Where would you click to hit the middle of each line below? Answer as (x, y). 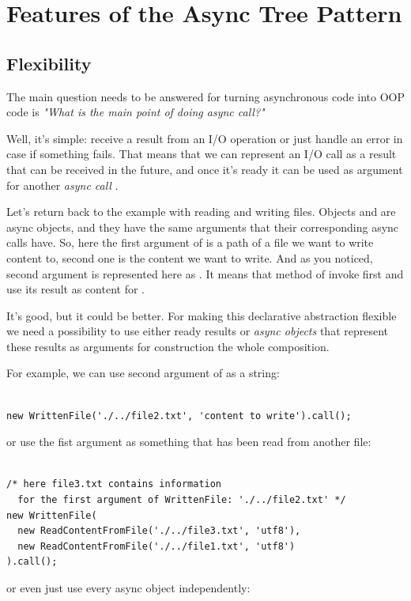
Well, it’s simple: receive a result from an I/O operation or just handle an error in (205, 138)
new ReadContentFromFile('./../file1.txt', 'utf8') (156, 546)
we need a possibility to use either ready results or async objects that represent (197, 331)
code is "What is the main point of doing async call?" (136, 112)
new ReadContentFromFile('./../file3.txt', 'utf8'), (159, 531)
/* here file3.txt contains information (114, 484)
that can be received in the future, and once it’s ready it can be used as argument (205, 169)
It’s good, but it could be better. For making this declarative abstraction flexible (202, 315)
